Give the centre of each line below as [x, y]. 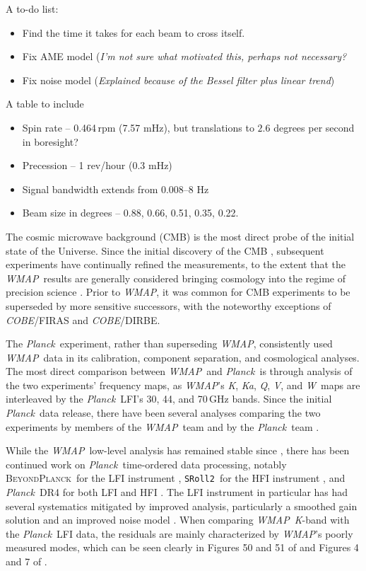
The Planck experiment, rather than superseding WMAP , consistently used [169, 344]
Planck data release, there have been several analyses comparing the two [163, 413]
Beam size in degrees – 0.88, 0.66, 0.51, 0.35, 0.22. [130, 213]
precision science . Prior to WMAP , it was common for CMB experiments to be [178, 292]
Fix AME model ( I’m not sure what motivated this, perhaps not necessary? [184, 56]
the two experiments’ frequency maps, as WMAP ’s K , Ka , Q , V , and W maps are [183, 385]
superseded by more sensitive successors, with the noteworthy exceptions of [169, 305]
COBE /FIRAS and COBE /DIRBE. [83, 319]
